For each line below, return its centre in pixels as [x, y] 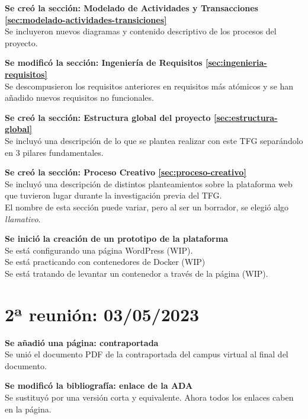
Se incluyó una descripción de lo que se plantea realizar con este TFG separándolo [154, 140]
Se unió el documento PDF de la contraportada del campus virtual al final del [147, 354]
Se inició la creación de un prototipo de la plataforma [117, 239]
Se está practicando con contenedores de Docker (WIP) [105, 262]
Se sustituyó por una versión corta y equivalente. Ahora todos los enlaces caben [149, 397]
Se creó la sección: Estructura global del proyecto [108, 117]
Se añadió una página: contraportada [82, 342]
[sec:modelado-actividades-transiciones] [86, 19]
